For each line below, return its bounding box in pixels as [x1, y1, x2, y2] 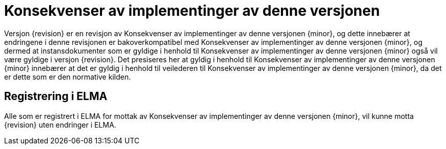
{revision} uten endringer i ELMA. [4, 120, 116, 129]
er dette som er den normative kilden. [4, 72, 131, 81]
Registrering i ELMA [4, 90, 108, 103]
